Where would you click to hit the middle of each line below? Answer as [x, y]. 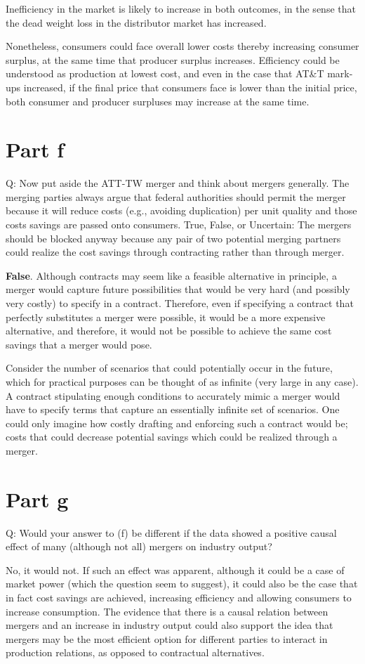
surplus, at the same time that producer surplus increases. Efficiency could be [173, 59]
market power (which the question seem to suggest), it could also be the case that [182, 584]
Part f [35, 149]
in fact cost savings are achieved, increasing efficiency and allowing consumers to [179, 598]
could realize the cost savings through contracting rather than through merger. [175, 252]
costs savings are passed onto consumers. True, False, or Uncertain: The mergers [179, 224]
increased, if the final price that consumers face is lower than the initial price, [190, 87]
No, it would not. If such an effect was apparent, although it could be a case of [175, 569]
